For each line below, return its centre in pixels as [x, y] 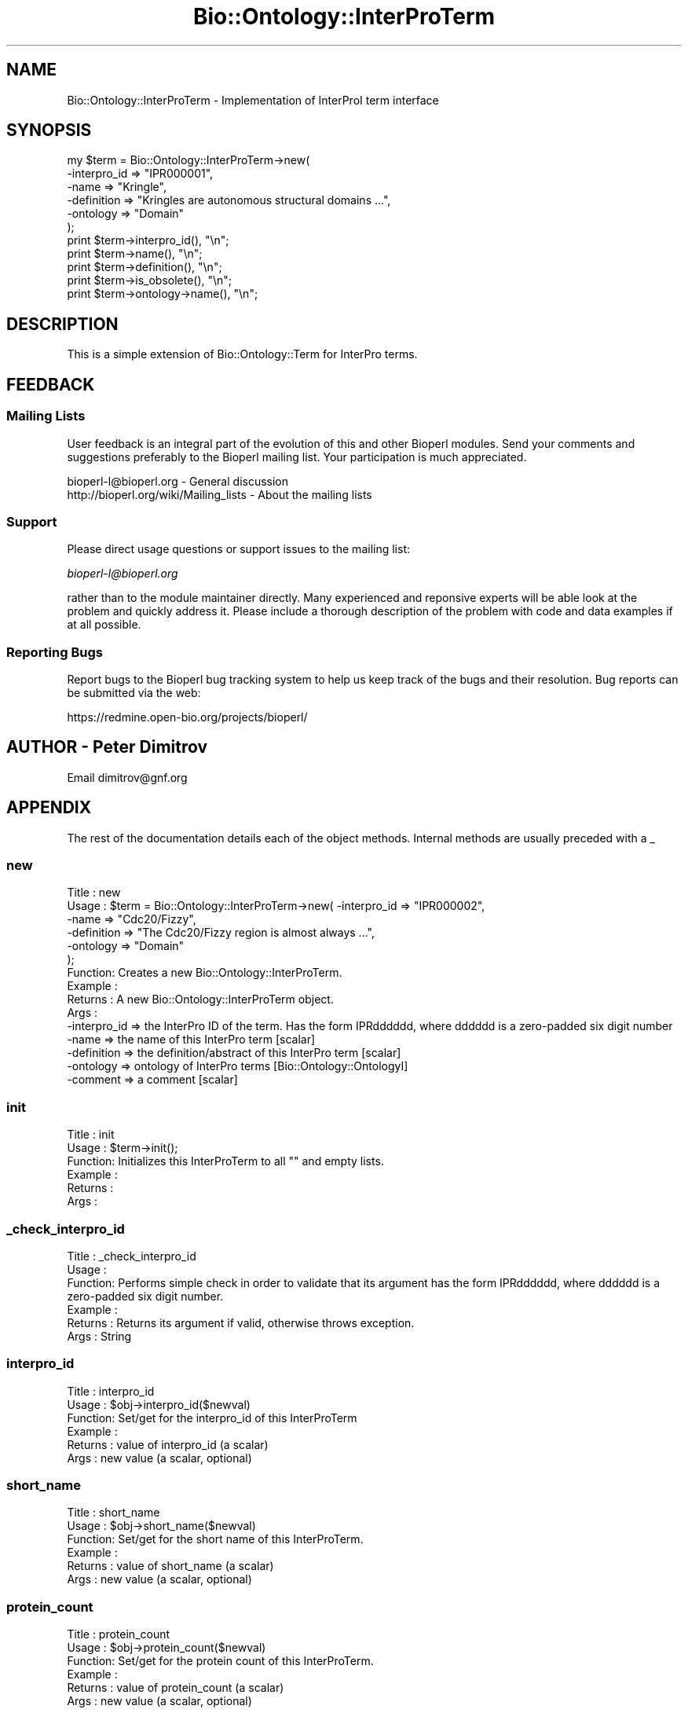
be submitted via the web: [134, 693]
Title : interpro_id [111, 1391]
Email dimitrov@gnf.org [127, 777]
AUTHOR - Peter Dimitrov [107, 747]
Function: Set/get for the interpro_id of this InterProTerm [212, 1418]
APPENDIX [49, 808]
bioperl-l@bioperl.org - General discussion [178, 481]
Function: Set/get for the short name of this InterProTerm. [215, 1539]
